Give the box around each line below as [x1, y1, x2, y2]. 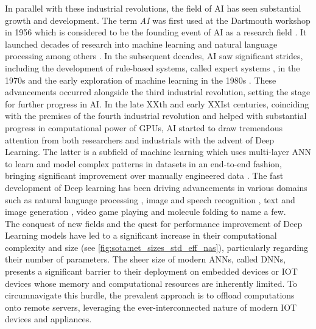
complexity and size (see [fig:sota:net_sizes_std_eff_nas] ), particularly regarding [5, 240, 309, 253]
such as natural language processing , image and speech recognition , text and [5, 193, 295, 206]
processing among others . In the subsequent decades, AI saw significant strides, [5, 49, 303, 62]
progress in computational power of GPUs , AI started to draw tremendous [5, 121, 283, 134]
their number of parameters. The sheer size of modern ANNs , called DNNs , [5, 253, 286, 266]
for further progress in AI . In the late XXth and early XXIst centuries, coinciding [5, 97, 309, 110]
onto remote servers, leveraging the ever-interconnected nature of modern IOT [5, 300, 297, 313]
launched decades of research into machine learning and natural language [5, 37, 278, 50]
